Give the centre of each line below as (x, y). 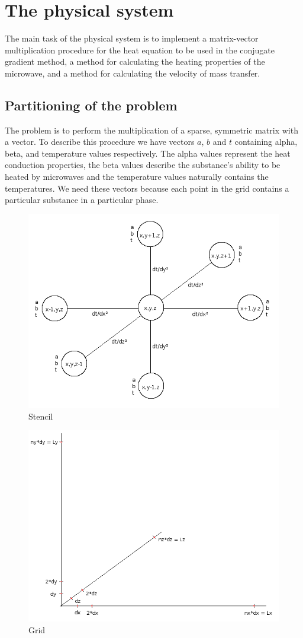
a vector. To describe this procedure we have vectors (100, 142)
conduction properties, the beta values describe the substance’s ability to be (143, 165)
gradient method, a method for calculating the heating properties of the (135, 61)
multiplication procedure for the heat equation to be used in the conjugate (140, 50)
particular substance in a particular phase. (82, 200)
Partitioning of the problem (91, 105)
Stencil (41, 416)
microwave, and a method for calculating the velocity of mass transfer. (133, 73)
